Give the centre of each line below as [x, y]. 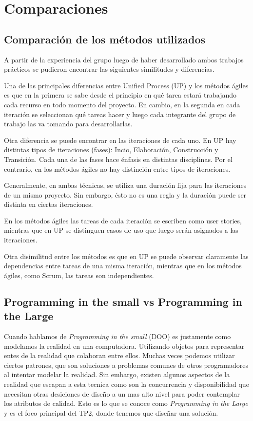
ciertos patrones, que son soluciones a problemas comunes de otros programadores [126, 365]
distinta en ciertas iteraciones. [49, 204]
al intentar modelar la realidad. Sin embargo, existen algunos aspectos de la [117, 374]
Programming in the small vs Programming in [123, 301]
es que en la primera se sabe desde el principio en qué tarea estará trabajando [120, 95]
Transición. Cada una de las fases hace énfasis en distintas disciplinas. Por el [118, 159]
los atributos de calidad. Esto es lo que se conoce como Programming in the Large [126, 403]
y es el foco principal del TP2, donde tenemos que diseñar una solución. [111, 412]
